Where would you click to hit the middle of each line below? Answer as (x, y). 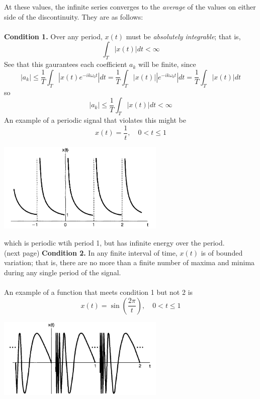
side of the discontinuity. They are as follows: (74, 16)
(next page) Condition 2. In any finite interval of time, (91, 252)
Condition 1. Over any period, (53, 36)
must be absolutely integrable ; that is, (183, 36)
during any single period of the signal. (63, 272)
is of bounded (222, 252)
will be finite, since (167, 64)
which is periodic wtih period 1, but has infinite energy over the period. (114, 242)
